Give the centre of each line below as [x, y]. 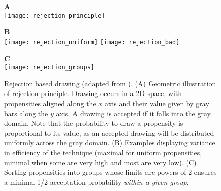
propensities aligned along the [50, 103]
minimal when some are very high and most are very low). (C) [100, 162]
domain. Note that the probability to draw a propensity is [94, 123]
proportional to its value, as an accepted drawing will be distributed [109, 132]
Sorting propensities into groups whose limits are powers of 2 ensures [111, 172]
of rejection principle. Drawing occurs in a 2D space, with [93, 93]
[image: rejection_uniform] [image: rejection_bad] [92, 42]
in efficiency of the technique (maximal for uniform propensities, [103, 152]
